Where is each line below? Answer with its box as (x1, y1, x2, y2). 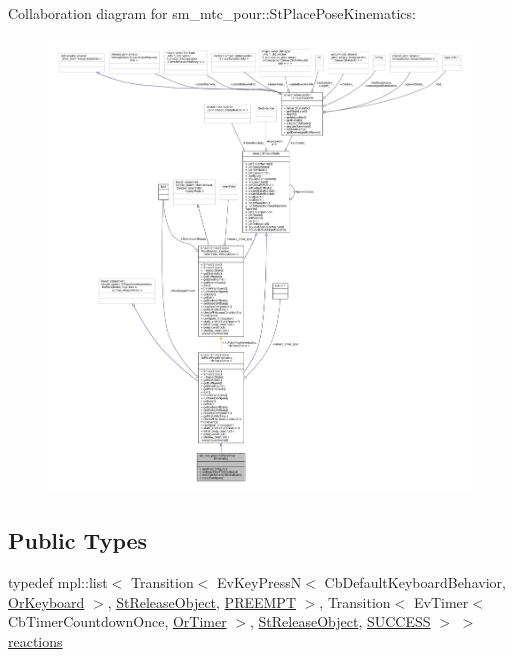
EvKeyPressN (217, 572, 302, 593)
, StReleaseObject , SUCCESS (250, 611, 431, 632)
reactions (8, 630, 63, 651)
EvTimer (413, 591, 469, 612)
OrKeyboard (8, 591, 85, 612)
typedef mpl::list (8, 572, 108, 593)
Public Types (8, 525, 148, 556)
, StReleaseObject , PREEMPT (107, 591, 296, 612)
